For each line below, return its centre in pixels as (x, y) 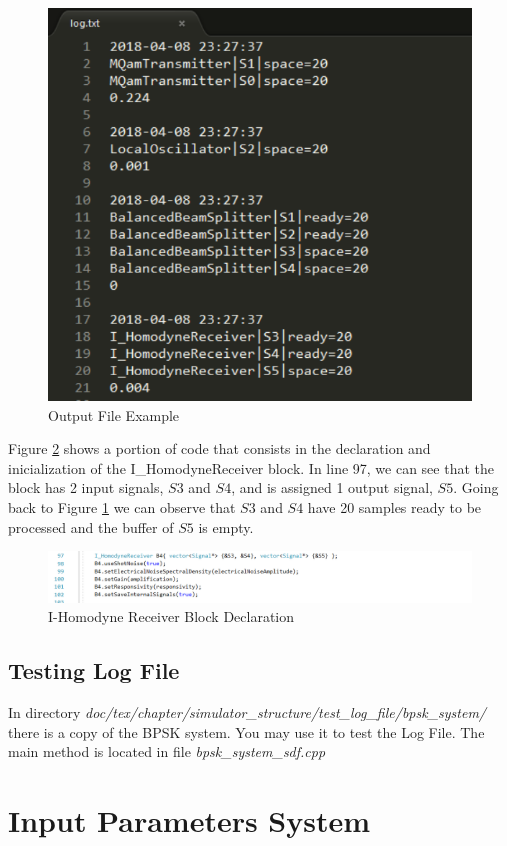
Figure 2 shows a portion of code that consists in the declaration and (219, 448)
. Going (476, 487)
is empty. (226, 526)
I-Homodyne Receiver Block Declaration (171, 616)
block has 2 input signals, (86, 487)
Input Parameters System (189, 819)
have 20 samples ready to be (394, 507)
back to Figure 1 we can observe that (122, 507)
